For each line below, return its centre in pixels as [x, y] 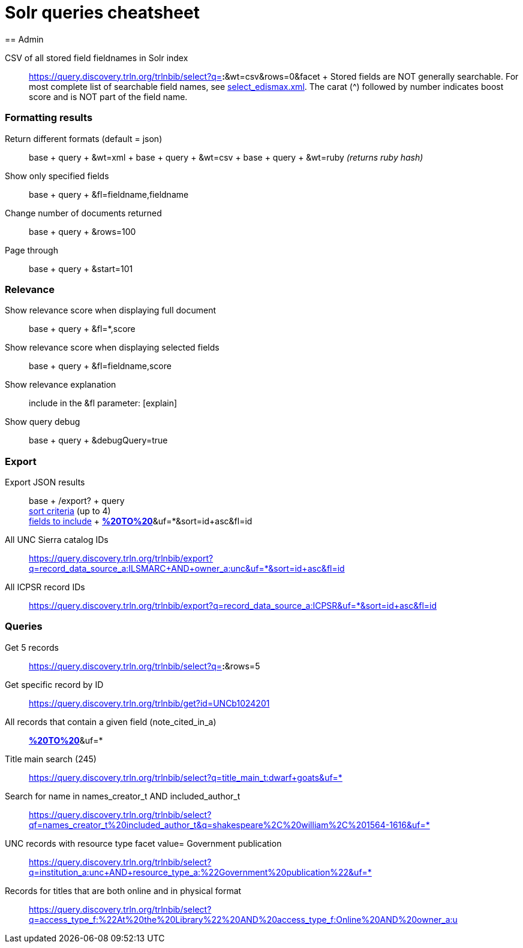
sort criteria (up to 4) [70, 511]
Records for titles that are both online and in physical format [123, 890]
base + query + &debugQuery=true [98, 440]
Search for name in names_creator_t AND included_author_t [123, 796]
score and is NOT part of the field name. [108, 96]
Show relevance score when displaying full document [111, 310]
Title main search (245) [51, 759]
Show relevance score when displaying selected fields [112, 348]
